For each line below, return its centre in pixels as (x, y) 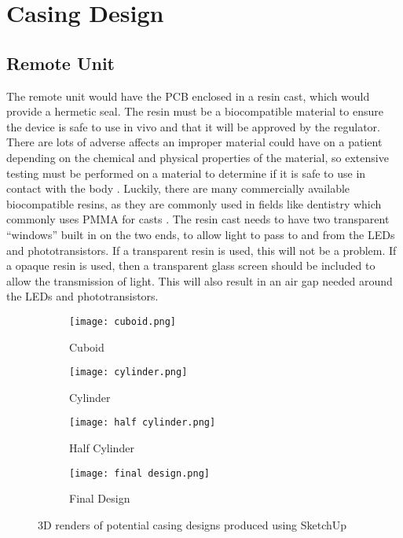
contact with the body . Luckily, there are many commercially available (178, 188)
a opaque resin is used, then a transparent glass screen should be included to (191, 265)
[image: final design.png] (139, 473)
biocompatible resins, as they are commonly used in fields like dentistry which (194, 203)
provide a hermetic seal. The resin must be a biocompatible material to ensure (195, 111)
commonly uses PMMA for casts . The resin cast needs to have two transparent (198, 219)
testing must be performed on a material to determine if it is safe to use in (186, 173)
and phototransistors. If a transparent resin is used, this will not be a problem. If (201, 250)
